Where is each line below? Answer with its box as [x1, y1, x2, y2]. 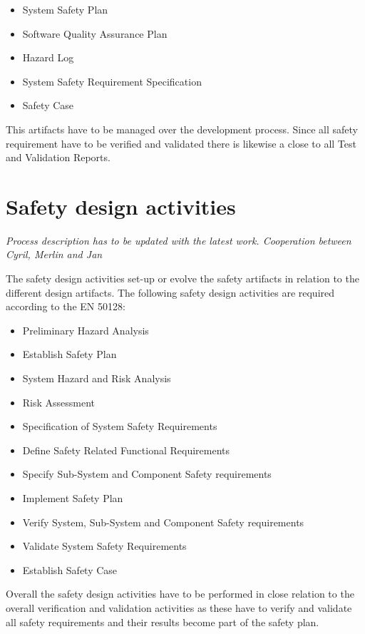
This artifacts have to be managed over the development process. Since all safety [6, 121, 358, 136]
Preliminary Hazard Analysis [22, 322, 149, 337]
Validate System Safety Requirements [22, 538, 187, 553]
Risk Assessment [22, 394, 96, 409]
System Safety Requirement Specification [22, 73, 202, 88]
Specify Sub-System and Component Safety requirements [22, 466, 272, 481]
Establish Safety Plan [22, 347, 117, 362]
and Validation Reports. [6, 150, 110, 165]
